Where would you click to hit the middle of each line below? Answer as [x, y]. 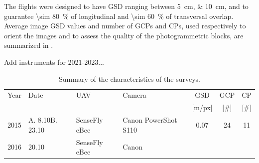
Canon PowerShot [150, 120]
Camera [134, 95]
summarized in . [29, 45]
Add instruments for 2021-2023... [54, 62]
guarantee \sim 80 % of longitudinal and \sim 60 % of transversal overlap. [119, 16]
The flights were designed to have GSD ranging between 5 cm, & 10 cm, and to [126, 6]
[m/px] [202, 107]
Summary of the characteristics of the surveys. [129, 79]
